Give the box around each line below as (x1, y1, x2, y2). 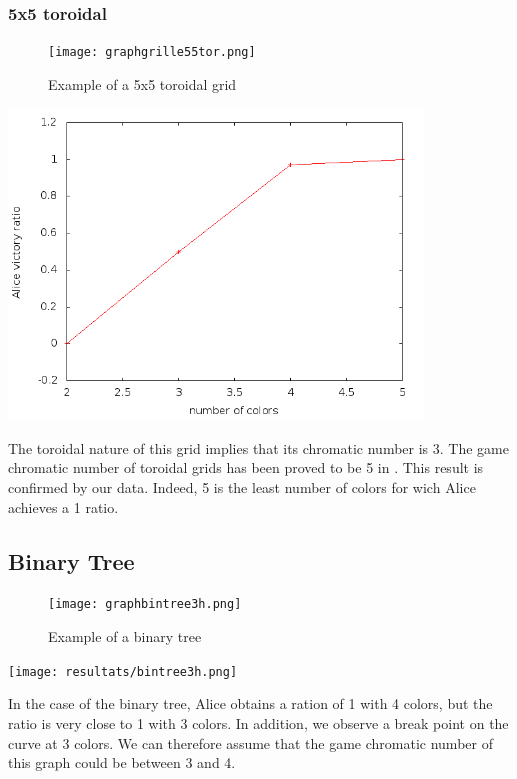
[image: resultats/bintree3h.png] (8, 664, 238, 679)
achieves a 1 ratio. (8, 496, 119, 517)
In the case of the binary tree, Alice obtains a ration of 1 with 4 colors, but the (8, 693, 493, 714)
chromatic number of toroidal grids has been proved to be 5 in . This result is (8, 457, 484, 478)
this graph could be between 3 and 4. (8, 752, 236, 773)
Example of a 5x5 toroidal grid (48, 73, 237, 94)
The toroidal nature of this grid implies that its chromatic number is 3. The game (8, 437, 509, 458)
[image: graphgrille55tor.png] (48, 45, 256, 60)
